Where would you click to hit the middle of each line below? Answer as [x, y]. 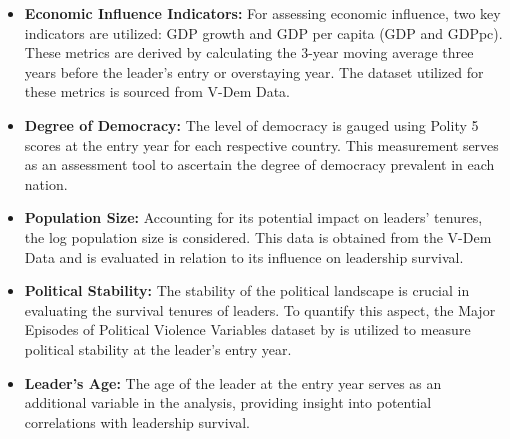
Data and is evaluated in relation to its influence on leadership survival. [244, 256]
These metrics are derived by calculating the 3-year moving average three [249, 52]
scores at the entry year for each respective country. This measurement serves [261, 144]
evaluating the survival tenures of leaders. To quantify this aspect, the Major [260, 309]
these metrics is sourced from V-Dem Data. [157, 91]
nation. [46, 183]
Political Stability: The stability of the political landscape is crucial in [247, 290]
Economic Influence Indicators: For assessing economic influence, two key [262, 13]
